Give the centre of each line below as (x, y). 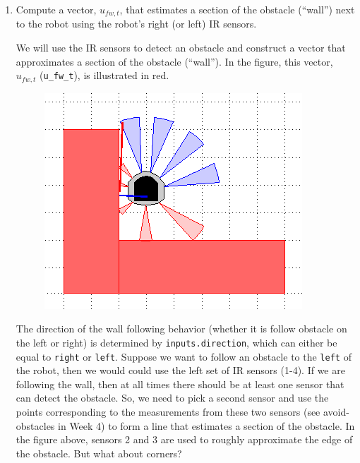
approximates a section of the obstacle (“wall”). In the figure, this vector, (174, 61)
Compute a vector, (56, 9)
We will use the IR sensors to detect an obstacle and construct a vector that (181, 48)
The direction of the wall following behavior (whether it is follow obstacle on (181, 329)
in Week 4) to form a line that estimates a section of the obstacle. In (206, 425)
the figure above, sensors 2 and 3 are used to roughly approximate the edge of (184, 439)
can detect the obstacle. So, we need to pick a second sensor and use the (172, 398)
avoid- (336, 411)
